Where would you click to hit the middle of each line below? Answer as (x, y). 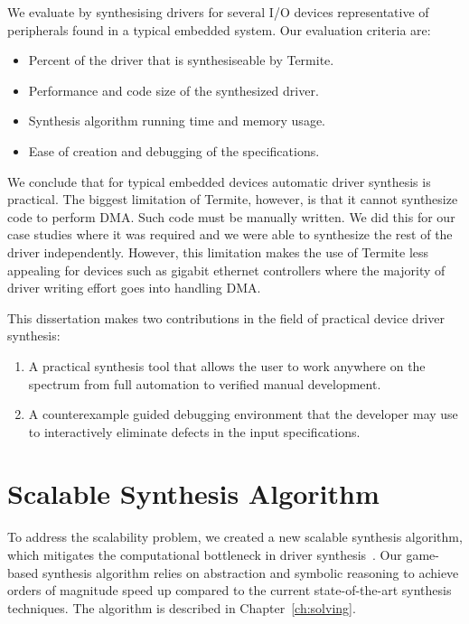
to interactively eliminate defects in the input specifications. (194, 431)
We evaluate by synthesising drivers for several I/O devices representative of (218, 12)
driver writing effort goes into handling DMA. (134, 288)
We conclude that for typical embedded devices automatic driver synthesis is (219, 181)
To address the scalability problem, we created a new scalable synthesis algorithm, (235, 537)
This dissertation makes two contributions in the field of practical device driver (226, 317)
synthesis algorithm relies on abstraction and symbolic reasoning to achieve (250, 572)
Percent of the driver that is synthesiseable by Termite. (181, 60)
